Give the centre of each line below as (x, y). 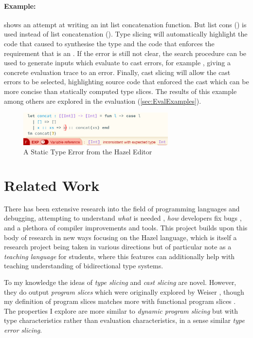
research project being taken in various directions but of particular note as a (118, 247)
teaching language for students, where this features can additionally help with (119, 256)
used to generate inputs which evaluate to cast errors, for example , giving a (117, 63)
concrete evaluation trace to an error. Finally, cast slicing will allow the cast (117, 72)
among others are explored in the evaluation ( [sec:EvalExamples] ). (103, 101)
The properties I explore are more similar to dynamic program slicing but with (121, 310)
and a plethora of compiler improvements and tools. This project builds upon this (126, 228)
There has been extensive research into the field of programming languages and (122, 208)
